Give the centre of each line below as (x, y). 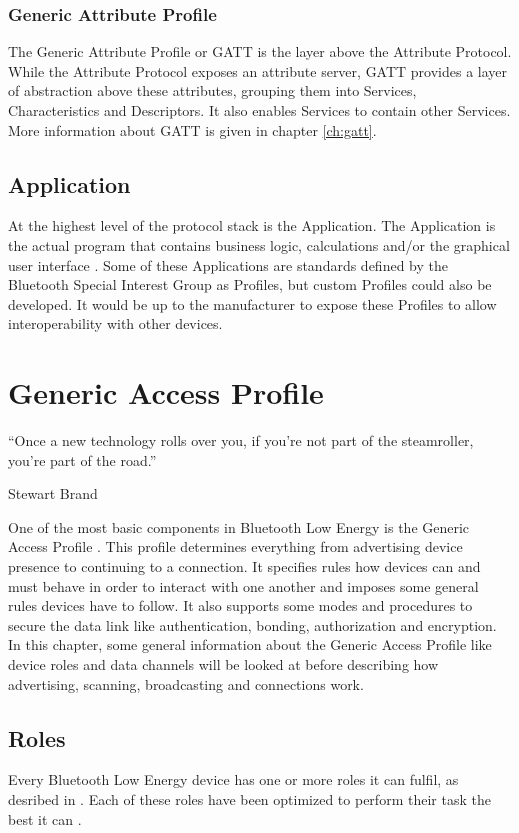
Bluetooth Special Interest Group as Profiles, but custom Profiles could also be (250, 284)
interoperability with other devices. (115, 323)
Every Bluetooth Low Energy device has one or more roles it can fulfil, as (233, 779)
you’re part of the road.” (82, 459)
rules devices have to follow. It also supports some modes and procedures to (240, 605)
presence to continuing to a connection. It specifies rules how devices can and (244, 566)
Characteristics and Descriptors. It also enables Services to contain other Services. (259, 110)
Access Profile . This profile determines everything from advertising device (235, 546)
